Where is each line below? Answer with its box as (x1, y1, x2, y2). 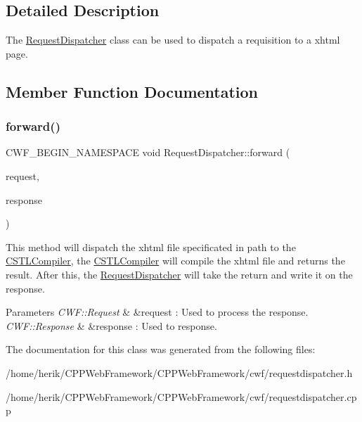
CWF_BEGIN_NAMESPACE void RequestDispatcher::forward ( (6, 145, 290, 160)
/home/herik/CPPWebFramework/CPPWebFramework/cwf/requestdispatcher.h (6, 365, 353, 380)
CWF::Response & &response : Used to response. (6, 318, 217, 333)
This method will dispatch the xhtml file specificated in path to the (6, 239, 296, 254)
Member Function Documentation (6, 80, 259, 102)
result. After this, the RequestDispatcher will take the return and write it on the (6, 267, 353, 281)
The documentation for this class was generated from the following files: (6, 342, 316, 357)
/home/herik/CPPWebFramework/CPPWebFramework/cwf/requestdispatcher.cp (6, 389, 357, 404)
